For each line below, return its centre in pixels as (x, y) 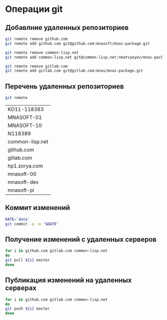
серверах (21, 288)
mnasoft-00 (22, 174)
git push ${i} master (28, 309)
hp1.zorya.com (25, 166)
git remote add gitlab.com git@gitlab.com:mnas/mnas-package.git (74, 71)
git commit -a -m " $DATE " (32, 224)
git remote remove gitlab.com (37, 66)
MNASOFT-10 (25, 125)
